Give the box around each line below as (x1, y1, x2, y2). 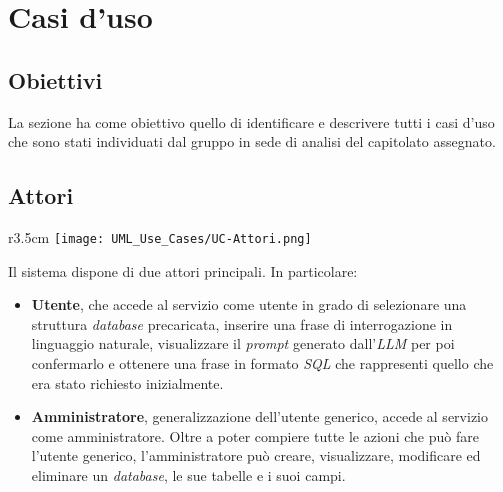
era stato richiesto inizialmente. (31, 372, 224, 393)
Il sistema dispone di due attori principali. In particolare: (8, 260, 358, 281)
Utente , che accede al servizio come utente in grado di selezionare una (31, 294, 467, 315)
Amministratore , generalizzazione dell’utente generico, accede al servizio (31, 406, 488, 427)
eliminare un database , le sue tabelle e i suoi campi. (31, 464, 346, 485)
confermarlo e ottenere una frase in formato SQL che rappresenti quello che (31, 353, 494, 373)
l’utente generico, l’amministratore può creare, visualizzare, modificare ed (31, 445, 481, 466)
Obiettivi (8, 64, 103, 95)
